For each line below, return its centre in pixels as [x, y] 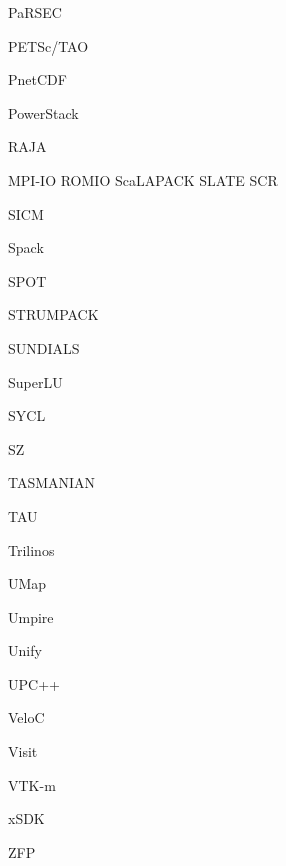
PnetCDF [37, 79]
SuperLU [35, 381]
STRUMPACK [53, 314]
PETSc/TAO [48, 45]
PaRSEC [35, 12]
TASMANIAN [52, 482]
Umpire [31, 616]
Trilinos [31, 549]
